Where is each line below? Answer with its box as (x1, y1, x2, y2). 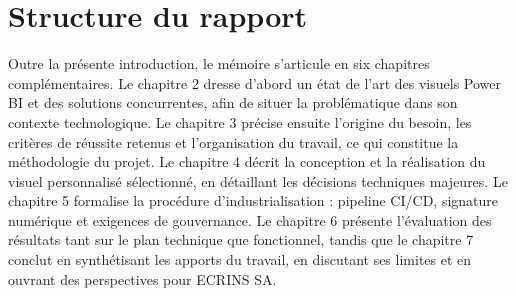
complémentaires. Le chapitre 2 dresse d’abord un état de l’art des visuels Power (8, 72, 501, 93)
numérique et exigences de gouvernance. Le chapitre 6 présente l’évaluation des (8, 209, 492, 230)
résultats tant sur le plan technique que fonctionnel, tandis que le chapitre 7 (8, 229, 474, 250)
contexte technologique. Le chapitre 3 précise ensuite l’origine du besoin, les (8, 111, 472, 132)
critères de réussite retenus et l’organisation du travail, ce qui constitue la (8, 131, 459, 152)
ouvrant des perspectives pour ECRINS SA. (8, 268, 277, 289)
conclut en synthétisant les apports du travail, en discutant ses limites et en (8, 249, 472, 270)
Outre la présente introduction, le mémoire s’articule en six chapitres (8, 53, 430, 74)
